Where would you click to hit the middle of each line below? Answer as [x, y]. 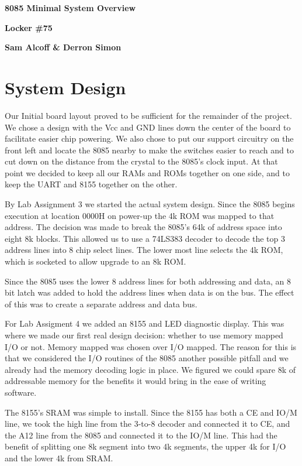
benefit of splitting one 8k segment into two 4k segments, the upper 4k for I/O [145, 446]
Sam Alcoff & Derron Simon [63, 47]
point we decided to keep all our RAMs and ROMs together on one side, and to [147, 172]
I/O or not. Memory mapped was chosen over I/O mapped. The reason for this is [151, 346]
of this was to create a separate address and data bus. [101, 304]
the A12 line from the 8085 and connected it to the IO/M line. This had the [141, 435]
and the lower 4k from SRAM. [59, 458]
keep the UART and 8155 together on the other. [91, 184]
